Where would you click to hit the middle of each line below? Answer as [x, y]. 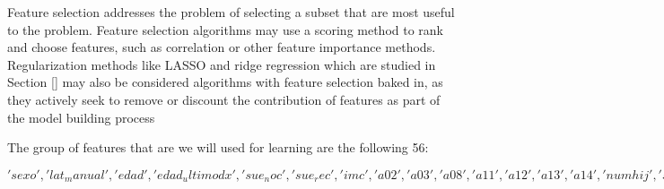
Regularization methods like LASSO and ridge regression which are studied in [222, 64]
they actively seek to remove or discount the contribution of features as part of [224, 99]
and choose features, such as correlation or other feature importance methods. [222, 47]
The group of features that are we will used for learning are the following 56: [218, 147]
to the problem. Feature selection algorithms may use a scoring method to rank [226, 29]
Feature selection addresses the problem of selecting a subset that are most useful [231, 12]
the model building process [81, 117]
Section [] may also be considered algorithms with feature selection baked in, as [225, 82]
